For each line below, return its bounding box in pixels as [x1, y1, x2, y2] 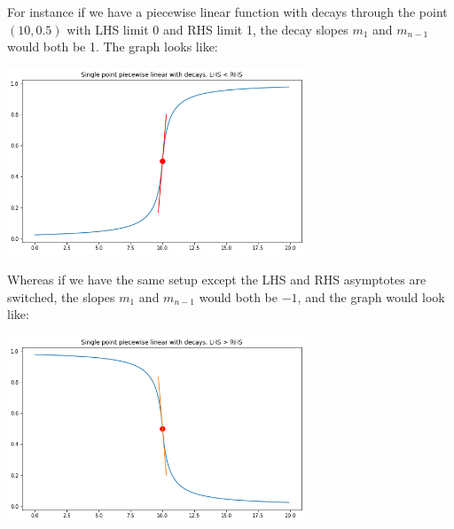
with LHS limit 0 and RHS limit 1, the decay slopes [67, 19, 348, 38]
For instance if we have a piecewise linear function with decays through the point [7, 3, 448, 20]
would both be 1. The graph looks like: [7, 37, 218, 56]
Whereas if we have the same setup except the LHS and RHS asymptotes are [7, 270, 427, 288]
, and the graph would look [297, 287, 445, 306]
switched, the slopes [7, 287, 115, 306]
